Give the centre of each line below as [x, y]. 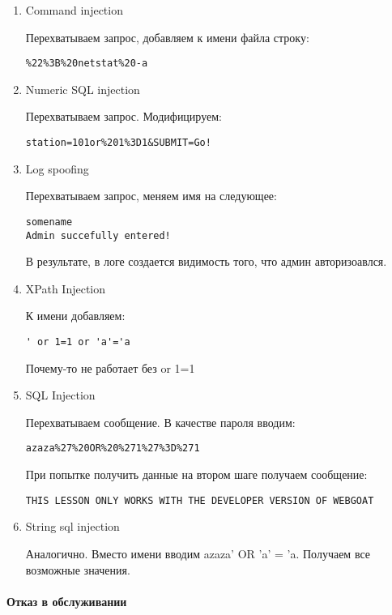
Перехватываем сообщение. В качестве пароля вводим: [160, 422]
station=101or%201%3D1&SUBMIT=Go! [118, 143]
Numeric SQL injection [83, 89]
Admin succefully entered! [98, 235]
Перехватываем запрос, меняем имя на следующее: [151, 196]
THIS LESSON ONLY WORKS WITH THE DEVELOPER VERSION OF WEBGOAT [200, 500]
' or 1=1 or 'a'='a [78, 342]
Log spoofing [57, 168]
